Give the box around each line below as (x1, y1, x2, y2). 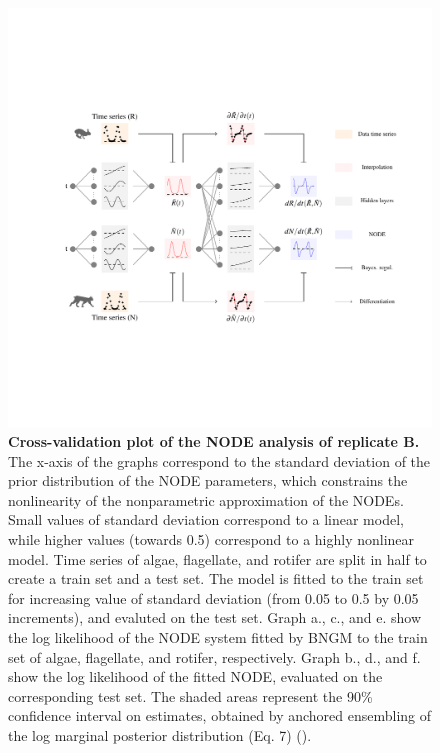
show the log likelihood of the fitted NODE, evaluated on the (8, 666, 383, 687)
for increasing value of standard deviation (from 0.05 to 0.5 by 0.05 (8, 587, 419, 608)
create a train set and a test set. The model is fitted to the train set (8, 568, 424, 589)
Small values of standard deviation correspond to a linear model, (8, 509, 404, 530)
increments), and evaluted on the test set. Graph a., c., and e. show (8, 607, 422, 628)
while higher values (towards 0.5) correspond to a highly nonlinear (8, 529, 415, 549)
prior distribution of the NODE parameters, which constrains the (8, 470, 408, 491)
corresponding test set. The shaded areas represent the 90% (8, 685, 373, 706)
